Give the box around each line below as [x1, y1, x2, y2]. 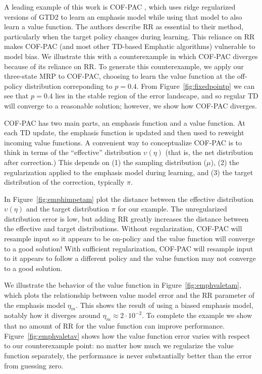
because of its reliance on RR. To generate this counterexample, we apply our [4, 61, 244, 71]
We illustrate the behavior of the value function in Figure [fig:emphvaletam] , [4, 280, 241, 290]
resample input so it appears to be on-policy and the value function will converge [4, 233, 255, 244]
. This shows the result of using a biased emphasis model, [76, 299, 253, 310]
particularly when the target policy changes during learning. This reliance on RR [4, 31, 255, 41]
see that [4, 90, 29, 101]
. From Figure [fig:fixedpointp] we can [136, 80, 255, 91]
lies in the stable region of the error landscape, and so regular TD [55, 90, 258, 101]
